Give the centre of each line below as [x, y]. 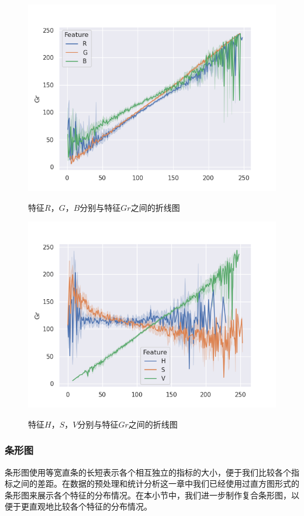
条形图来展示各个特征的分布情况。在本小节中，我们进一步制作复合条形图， [148, 495]
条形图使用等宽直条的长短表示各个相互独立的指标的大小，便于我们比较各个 [148, 472]
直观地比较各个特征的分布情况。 [90, 506]
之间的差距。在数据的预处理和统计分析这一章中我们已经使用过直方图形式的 [156, 483]
